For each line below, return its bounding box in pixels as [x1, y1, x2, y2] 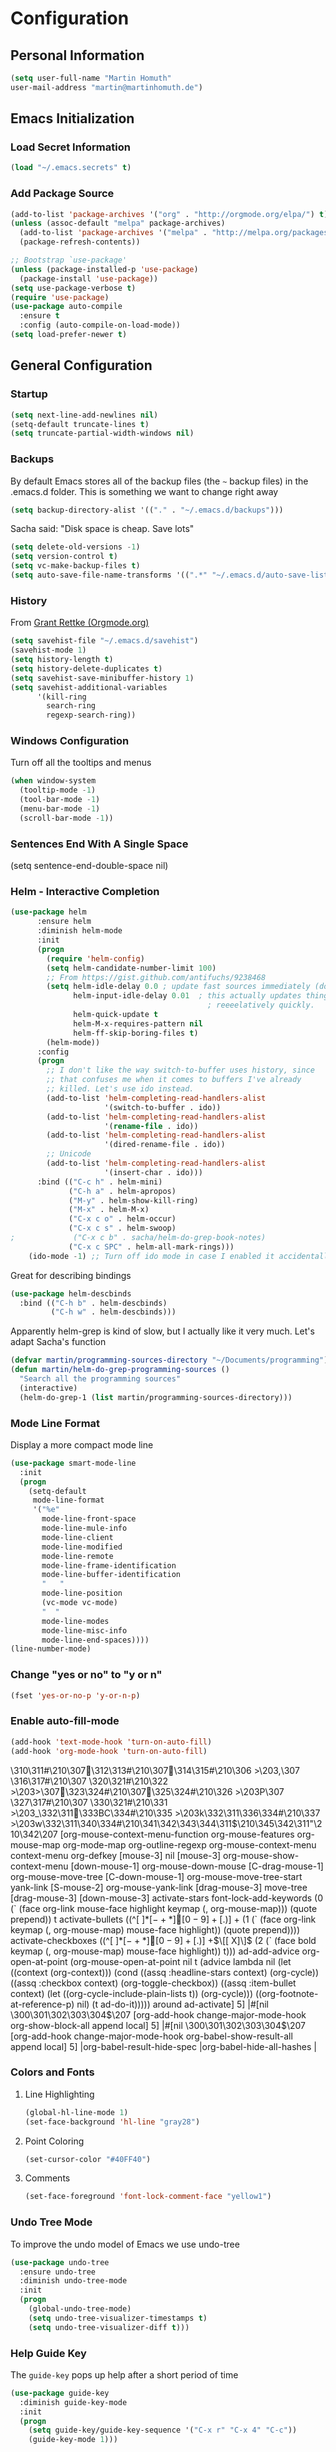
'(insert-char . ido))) [104, 1167, 203, 1177]
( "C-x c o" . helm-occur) [68, 1214, 177, 1224]
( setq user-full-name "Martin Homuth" [10, 73, 172, 83]
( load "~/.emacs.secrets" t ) [10, 163, 132, 173]
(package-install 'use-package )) [19, 273, 159, 284]
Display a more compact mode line [10, 1438, 154, 1451]
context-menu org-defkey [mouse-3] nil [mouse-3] [10, 1849, 222, 1861]
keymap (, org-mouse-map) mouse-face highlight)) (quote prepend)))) [10, 1923, 301, 1936]
